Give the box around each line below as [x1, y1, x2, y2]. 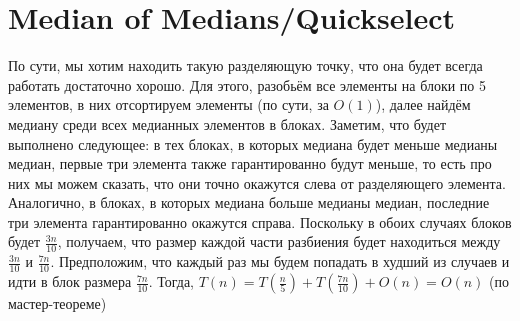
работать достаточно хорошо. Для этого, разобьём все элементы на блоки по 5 [8, 74, 487, 95]
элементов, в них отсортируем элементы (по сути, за [8, 94, 329, 115]
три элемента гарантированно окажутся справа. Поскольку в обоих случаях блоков [8, 211, 512, 232]
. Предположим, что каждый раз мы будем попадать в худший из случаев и [50, 251, 510, 272]
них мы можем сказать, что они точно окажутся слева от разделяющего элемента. [8, 172, 506, 193]
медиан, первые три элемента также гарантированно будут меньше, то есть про [8, 153, 492, 174]
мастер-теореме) [8, 293, 107, 314]
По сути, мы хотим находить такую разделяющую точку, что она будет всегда [8, 55, 483, 76]
